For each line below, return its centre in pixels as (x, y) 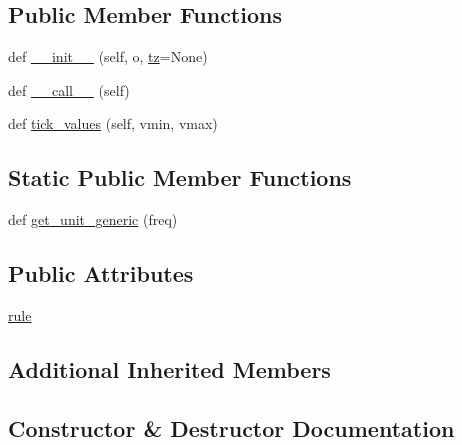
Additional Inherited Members (169, 368)
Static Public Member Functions (180, 177)
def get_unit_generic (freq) (93, 219)
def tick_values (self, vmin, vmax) (113, 123)
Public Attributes (101, 273)
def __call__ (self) (69, 89)
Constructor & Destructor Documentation (231, 427)
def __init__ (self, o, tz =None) (108, 56)
